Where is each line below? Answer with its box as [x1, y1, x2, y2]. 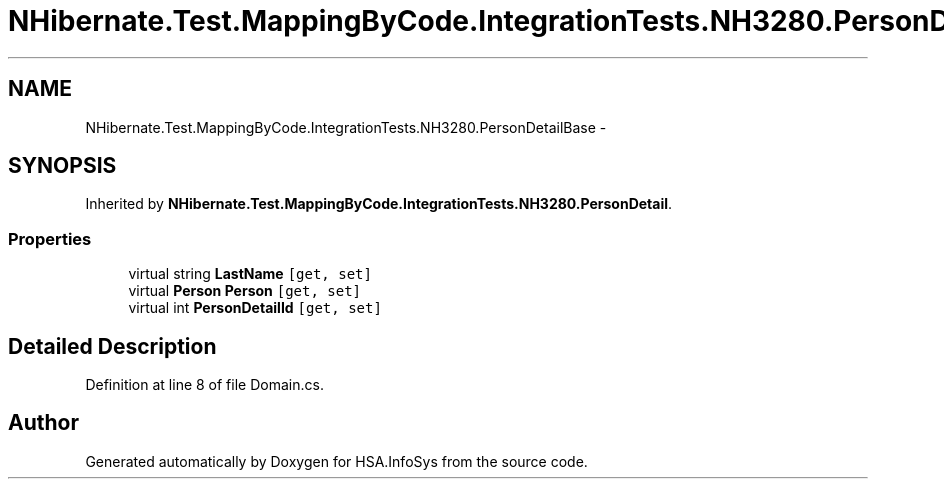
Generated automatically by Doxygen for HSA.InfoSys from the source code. [85, 452, 588, 470]
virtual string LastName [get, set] [128, 265, 372, 283]
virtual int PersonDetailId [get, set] [128, 299, 382, 317]
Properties [8, 228, 92, 249]
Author [8, 410, 79, 436]
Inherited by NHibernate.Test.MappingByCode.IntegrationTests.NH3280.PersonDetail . [85, 195, 673, 213]
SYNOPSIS [8, 153, 117, 179]
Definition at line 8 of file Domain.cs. [85, 376, 324, 394]
